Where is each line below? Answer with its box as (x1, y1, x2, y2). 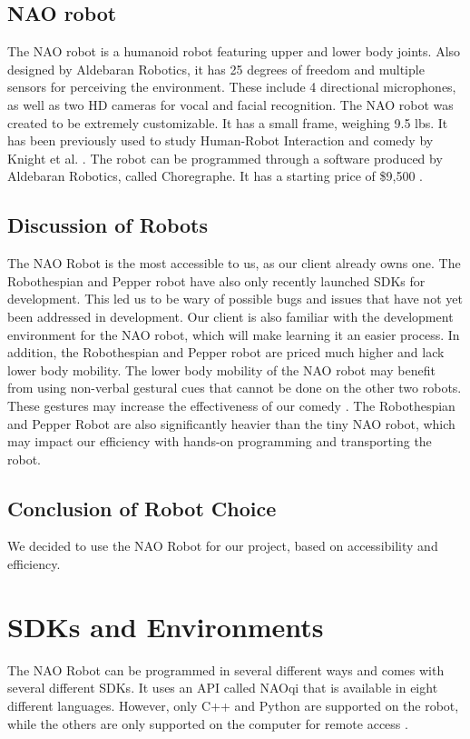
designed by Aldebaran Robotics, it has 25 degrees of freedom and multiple (7, 59, 425, 78)
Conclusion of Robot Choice (7, 494, 277, 522)
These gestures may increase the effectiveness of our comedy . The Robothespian (7, 395, 455, 414)
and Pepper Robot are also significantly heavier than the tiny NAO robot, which (7, 414, 455, 433)
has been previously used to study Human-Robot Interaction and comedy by (7, 131, 434, 150)
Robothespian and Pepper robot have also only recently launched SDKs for (7, 271, 426, 290)
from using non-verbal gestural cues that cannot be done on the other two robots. (7, 378, 462, 397)
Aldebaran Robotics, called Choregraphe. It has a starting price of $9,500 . (7, 166, 423, 185)
